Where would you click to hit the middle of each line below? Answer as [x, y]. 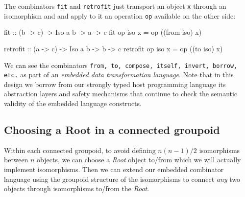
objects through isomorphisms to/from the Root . [77, 188]
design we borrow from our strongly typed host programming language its [115, 84]
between [16, 160]
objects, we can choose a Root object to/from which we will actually [139, 160]
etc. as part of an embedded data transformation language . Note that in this [119, 75]
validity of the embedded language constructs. [73, 103]
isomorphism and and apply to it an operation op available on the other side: [120, 15]
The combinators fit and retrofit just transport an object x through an [115, 6]
